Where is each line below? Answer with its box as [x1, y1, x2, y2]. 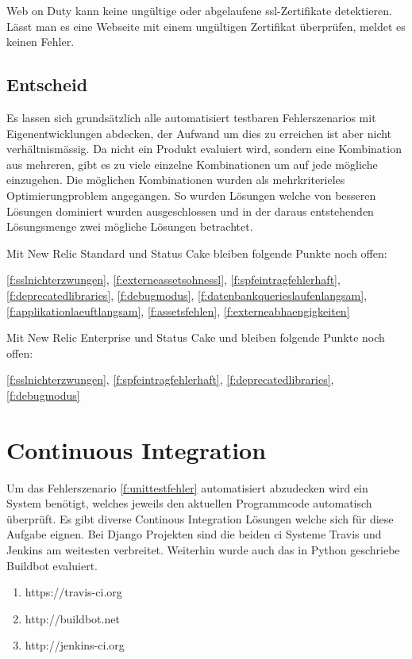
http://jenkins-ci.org [25, 637, 125, 653]
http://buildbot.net [25, 610, 120, 626]
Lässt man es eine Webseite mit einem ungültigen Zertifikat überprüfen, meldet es [6, 17, 406, 34]
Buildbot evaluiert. [6, 557, 98, 573]
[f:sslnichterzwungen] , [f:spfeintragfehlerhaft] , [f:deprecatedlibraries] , [6, 371, 334, 388]
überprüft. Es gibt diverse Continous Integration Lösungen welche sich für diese [6, 510, 394, 527]
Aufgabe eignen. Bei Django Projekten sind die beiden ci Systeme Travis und [6, 526, 382, 542]
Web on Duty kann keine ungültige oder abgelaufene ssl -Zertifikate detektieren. [6, 2, 392, 18]
